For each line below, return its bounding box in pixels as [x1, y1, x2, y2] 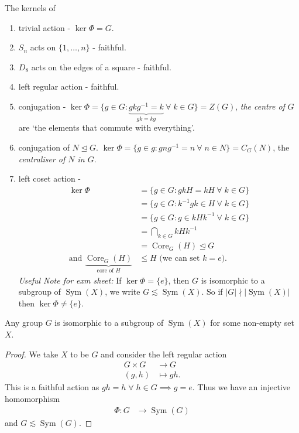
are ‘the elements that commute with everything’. [18, 121, 195, 134]
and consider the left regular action [101, 347, 227, 360]
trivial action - [18, 21, 71, 33]
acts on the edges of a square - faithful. [31, 60, 171, 73]
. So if [201, 285, 223, 298]
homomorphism [5, 392, 60, 404]
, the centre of [235, 100, 285, 112]
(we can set [159, 254, 200, 263]
